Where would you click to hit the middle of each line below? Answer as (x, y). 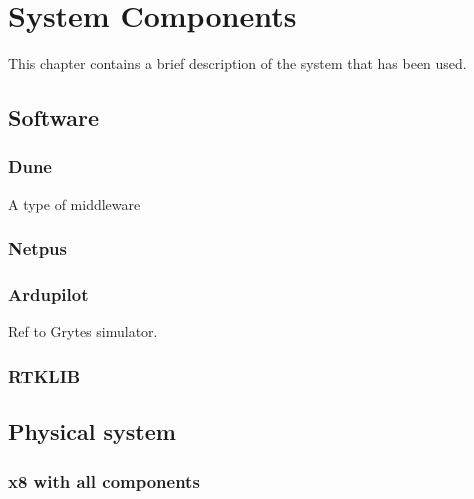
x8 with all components (104, 480)
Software (54, 117)
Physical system (92, 431)
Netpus (37, 248)
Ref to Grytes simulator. (83, 331)
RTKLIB (44, 375)
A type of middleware (74, 203)
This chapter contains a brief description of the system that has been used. (237, 63)
